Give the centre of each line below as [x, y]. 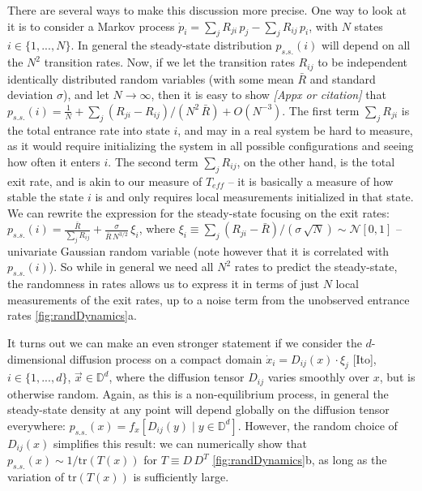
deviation [30, 95]
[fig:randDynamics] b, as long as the [300, 460]
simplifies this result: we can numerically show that [180, 443]
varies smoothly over [319, 377]
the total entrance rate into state [89, 129]
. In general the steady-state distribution [171, 45]
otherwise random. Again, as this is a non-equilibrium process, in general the [198, 393]
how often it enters [54, 161]
